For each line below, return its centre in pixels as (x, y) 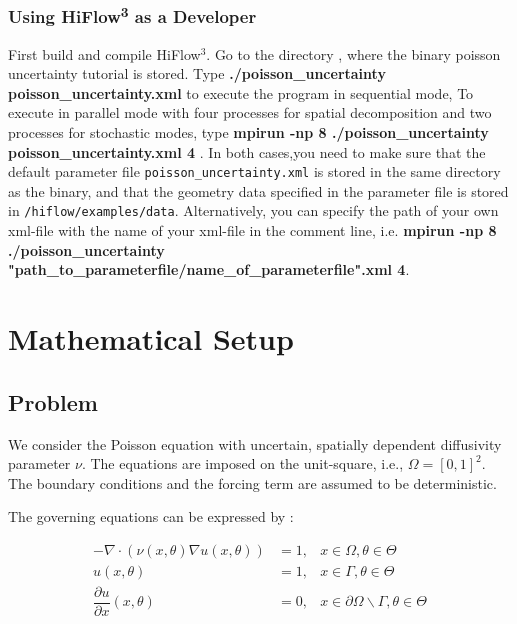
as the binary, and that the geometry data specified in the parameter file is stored (258, 190)
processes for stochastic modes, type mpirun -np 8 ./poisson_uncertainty (248, 132)
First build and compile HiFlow (104, 53)
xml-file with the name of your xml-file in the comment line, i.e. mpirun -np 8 (252, 230)
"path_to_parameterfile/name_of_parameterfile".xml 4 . (209, 269)
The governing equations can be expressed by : (151, 516)
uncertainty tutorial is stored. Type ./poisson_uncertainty (197, 73)
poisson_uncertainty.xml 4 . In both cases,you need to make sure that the (247, 151)
